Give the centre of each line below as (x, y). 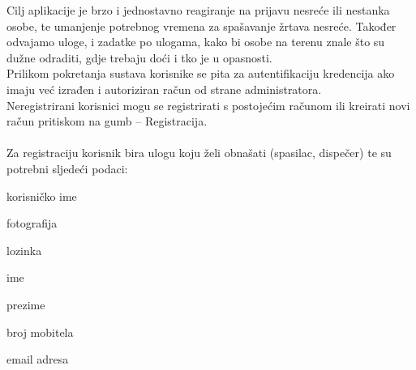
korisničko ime (42, 196)
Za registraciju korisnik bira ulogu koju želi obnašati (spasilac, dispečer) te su (199, 153)
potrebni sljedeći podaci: (67, 168)
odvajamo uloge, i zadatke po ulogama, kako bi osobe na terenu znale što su (196, 42)
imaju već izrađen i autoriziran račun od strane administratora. (164, 89)
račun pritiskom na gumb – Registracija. (107, 121)
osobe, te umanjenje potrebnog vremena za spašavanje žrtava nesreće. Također (202, 26)
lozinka (24, 250)
